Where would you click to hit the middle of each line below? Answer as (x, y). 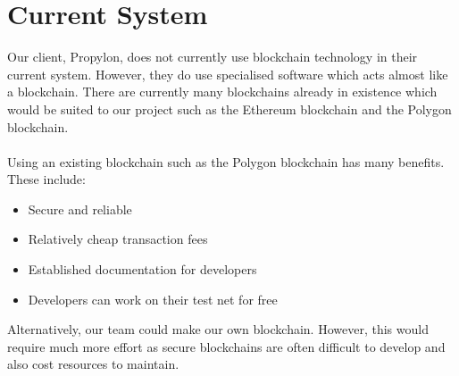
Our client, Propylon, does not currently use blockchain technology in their (213, 57)
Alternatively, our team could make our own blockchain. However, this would (218, 329)
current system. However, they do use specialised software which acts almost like (228, 74)
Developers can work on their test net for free (153, 299)
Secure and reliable (80, 209)
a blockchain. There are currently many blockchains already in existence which (222, 92)
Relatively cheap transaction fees (118, 239)
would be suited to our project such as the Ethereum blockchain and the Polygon (229, 109)
